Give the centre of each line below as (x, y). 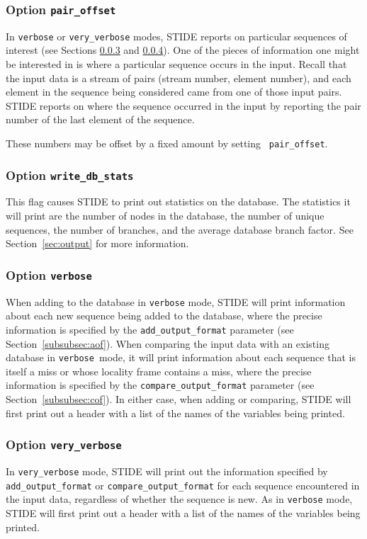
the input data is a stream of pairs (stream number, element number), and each (179, 78)
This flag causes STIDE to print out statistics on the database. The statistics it (178, 202)
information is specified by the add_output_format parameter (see (150, 329)
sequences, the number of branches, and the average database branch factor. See (180, 229)
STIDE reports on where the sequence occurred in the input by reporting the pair (183, 105)
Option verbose (49, 274)
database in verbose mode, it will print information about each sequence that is (181, 357)
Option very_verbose (64, 444)
